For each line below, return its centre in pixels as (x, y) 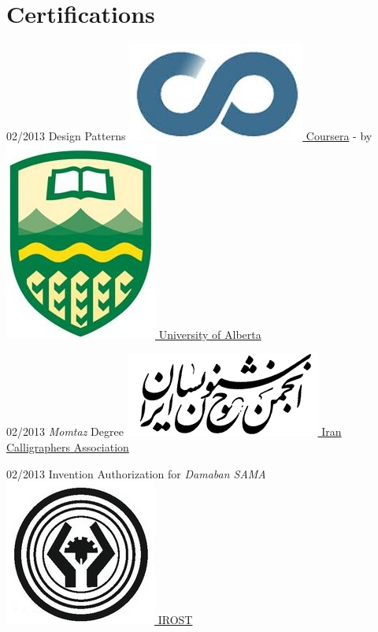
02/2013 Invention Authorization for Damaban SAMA (136, 473)
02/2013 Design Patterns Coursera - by (189, 136)
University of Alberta (210, 334)
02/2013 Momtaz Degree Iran (174, 431)
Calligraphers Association (68, 446)
